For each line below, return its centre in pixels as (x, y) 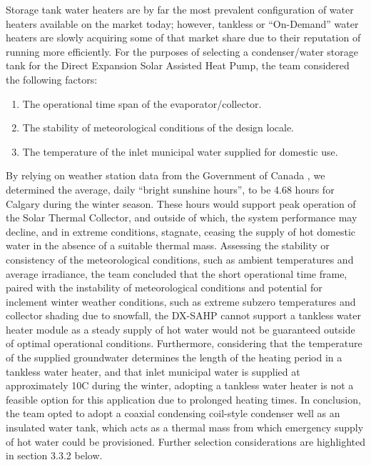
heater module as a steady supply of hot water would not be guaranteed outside (181, 329)
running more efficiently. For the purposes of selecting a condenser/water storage (182, 51)
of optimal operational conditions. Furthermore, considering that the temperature (184, 343)
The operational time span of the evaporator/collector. (142, 103)
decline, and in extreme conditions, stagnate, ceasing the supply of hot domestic (181, 231)
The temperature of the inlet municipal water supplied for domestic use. (180, 151)
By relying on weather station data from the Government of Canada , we (166, 175)
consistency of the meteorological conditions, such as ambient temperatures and (180, 259)
